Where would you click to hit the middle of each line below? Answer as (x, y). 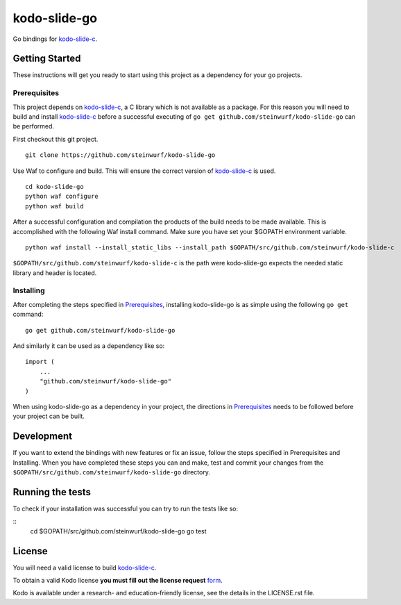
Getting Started (47, 59)
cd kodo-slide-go (54, 187)
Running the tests (52, 492)
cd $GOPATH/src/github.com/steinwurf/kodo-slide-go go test (119, 531)
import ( (40, 362)
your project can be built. (49, 416)
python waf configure (62, 197)
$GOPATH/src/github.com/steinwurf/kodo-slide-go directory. (112, 472)
